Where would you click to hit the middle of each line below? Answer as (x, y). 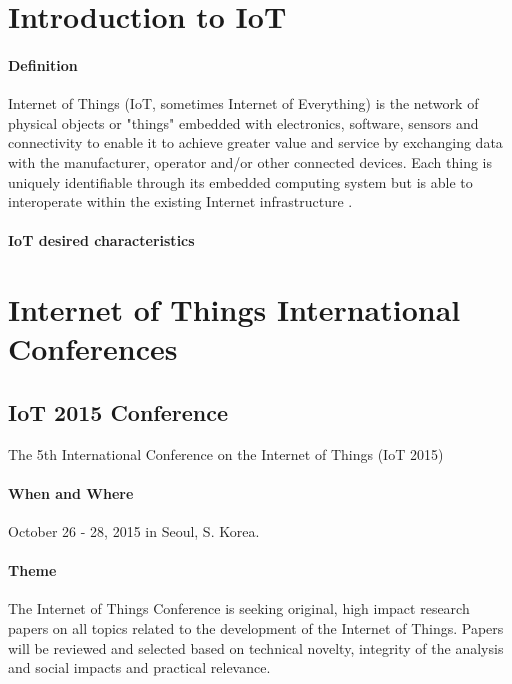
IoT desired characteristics (101, 240)
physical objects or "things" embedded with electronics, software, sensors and (243, 122)
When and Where (71, 492)
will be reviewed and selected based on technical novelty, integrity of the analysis (256, 647)
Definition (43, 64)
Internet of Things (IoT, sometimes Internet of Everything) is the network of (243, 103)
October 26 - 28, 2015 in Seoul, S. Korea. (134, 531)
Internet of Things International (234, 309)
